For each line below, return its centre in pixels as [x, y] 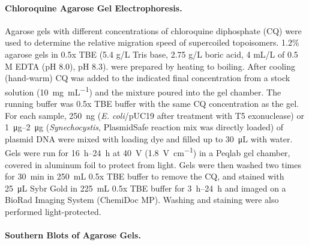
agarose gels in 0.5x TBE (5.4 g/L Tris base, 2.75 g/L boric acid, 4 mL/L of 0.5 [151, 54]
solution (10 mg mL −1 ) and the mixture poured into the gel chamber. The [143, 91]
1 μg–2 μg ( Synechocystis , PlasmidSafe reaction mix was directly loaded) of [144, 127]
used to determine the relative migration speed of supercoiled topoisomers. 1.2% [152, 42]
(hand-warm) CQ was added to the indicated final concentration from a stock [148, 78]
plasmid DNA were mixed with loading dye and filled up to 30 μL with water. [149, 138]
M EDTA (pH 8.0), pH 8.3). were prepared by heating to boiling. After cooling [150, 66]
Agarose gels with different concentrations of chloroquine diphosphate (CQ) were [153, 30]
